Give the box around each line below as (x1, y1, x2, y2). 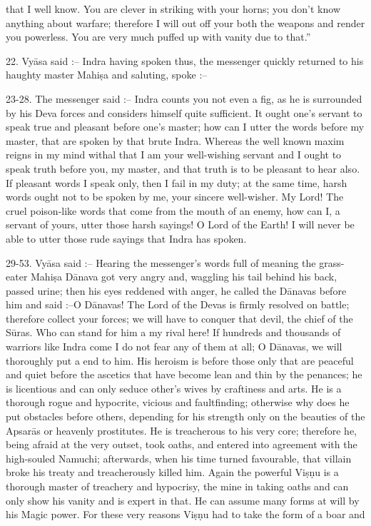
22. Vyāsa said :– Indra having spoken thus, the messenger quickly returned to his (6, 53, 364, 68)
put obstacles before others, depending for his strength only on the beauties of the (6, 409, 365, 424)
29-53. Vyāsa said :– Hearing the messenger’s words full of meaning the (6, 255, 316, 270)
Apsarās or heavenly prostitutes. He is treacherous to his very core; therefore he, (6, 423, 357, 438)
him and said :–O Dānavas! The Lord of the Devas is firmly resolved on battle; (6, 297, 350, 312)
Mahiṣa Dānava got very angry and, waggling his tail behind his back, (31, 269, 337, 284)
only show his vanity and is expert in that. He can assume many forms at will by (6, 492, 360, 507)
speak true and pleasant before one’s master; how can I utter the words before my (6, 119, 365, 134)
